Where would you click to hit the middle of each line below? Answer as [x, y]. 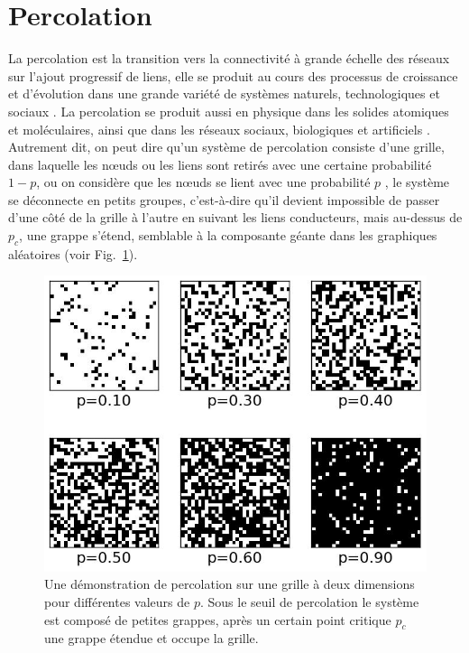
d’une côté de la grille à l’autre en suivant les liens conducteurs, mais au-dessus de [235, 217]
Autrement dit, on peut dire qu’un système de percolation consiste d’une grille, [226, 147]
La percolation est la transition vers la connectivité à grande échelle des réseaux [229, 58]
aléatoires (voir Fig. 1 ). [73, 253]
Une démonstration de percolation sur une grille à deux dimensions [230, 584]
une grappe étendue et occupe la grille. [152, 638]
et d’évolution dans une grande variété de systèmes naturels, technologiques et [224, 93]
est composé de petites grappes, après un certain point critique [218, 619]
